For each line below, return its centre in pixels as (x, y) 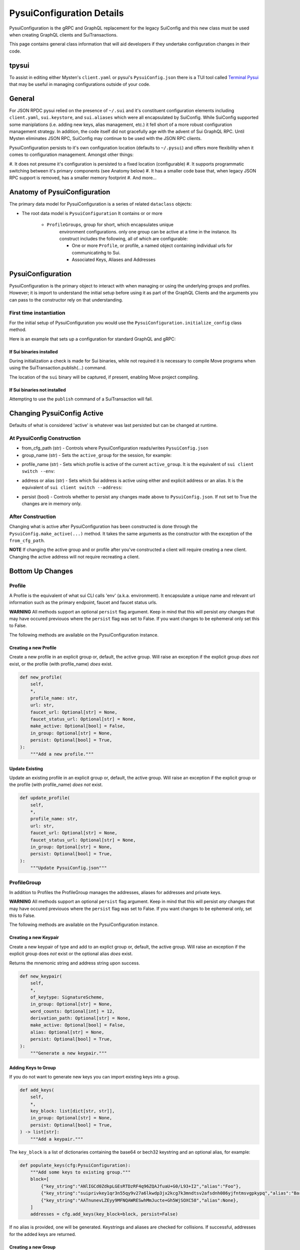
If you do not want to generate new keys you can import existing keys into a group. (94, 1076)
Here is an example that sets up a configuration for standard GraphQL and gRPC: (92, 339)
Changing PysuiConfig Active (56, 413)
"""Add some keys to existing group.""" (80, 1172)
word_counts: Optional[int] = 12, (72, 1011)
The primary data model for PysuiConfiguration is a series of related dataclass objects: (100, 204)
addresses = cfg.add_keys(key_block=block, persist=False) (104, 1214)
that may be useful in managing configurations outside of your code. (80, 84)
